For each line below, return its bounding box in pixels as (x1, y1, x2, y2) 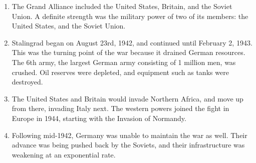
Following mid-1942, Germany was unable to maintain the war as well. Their (12, 129, 247, 140)
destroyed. (12, 76, 43, 87)
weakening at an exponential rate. (12, 149, 116, 159)
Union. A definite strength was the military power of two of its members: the (12, 10, 248, 21)
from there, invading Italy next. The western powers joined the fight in (12, 103, 229, 113)
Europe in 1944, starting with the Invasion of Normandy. (12, 112, 186, 123)
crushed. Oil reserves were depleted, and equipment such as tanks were (12, 66, 229, 77)
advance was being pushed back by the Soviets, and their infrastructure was (12, 139, 245, 150)
